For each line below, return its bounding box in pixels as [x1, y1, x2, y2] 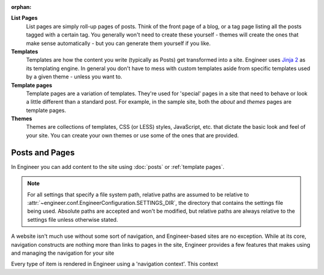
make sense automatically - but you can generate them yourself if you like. [26, 40, 211, 47]
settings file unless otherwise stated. [27, 216, 118, 223]
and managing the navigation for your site [11, 249, 115, 256]
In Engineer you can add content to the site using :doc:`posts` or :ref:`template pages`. [11, 163, 225, 170]
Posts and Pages [11, 147, 75, 158]
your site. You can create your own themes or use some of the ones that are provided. [26, 132, 239, 139]
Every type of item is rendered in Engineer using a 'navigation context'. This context [11, 261, 218, 268]
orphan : [11, 4, 32, 10]
